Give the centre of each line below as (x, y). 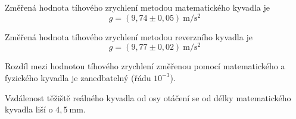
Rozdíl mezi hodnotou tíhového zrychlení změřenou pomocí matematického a (145, 66)
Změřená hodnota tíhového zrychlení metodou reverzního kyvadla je (129, 36)
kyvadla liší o (29, 109)
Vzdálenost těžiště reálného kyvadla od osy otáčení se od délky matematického (148, 97)
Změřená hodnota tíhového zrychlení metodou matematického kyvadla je (137, 7)
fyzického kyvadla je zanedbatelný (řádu (78, 77)
